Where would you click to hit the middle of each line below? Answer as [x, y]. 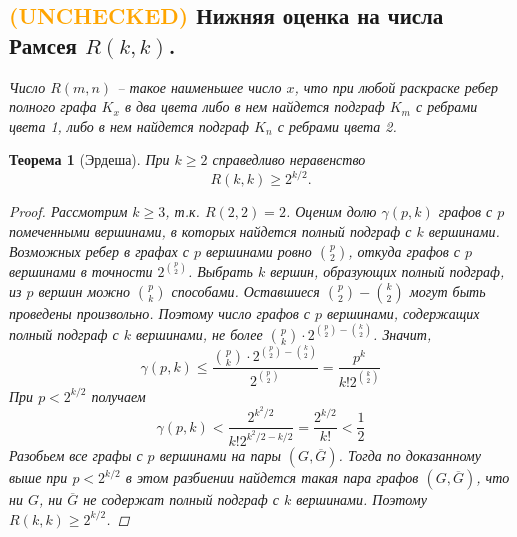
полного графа [53, 106]
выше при [38, 477]
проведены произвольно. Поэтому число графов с [159, 312]
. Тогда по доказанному [410, 455]
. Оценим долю [331, 211]
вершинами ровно [259, 250]
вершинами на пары [220, 455]
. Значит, [402, 333]
